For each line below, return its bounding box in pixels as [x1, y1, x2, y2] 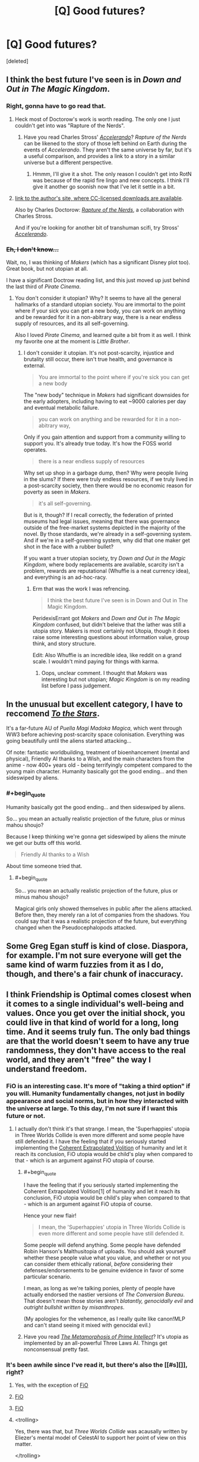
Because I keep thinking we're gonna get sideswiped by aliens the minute [6, 833, 186, 840]
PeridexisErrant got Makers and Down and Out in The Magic [32, 614, 181, 621]
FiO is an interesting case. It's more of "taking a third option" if [6, 1082, 191, 1090]
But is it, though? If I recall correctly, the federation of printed [23, 511, 173, 518]
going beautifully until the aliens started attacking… [6, 737, 132, 744]
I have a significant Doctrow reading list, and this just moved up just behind [6, 276, 190, 284]
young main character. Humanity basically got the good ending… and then [6, 767, 188, 775]
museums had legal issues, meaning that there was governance [23, 518, 180, 525]
